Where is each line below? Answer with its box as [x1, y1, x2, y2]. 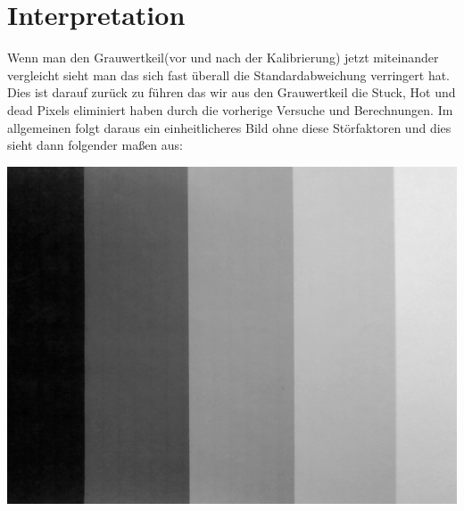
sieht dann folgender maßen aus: [7, 136, 183, 154]
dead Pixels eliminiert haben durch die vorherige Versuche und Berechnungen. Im [7, 100, 453, 119]
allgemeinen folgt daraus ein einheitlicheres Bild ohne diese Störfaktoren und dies [7, 118, 452, 136]
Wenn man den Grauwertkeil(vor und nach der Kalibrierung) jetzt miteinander [7, 48, 439, 67]
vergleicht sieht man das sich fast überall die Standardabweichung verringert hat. [7, 65, 451, 84]
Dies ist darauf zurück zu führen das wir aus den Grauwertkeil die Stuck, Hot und [7, 83, 456, 102]
